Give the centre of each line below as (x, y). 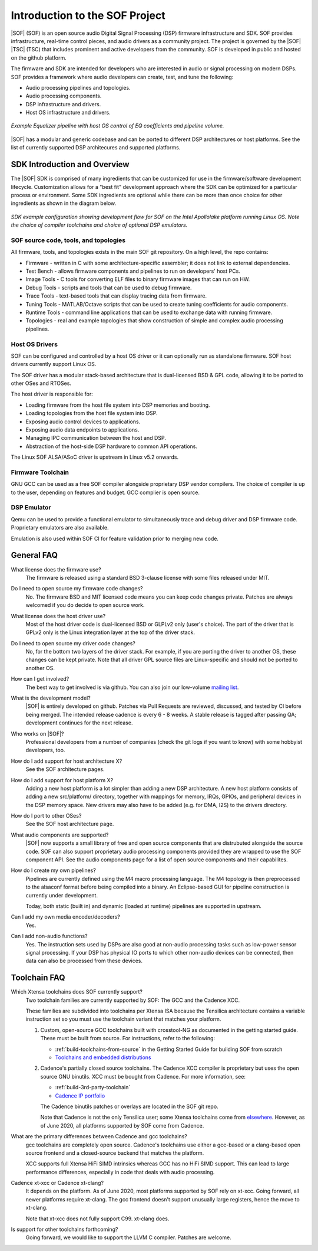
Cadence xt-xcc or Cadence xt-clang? (57, 1183)
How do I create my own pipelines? (54, 870)
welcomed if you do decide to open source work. (85, 605)
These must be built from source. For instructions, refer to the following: (127, 1038)
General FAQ (34, 555)
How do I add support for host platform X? (62, 780)
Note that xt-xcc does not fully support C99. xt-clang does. (97, 1219)
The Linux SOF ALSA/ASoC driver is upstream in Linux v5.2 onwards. (95, 457)
